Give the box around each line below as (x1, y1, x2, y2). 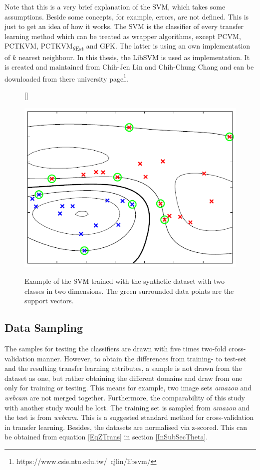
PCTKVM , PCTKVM (4, 41, 73, 51)
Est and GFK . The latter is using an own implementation (75, 41, 251, 53)
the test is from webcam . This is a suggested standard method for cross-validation (4, 412, 254, 422)
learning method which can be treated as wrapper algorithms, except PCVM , (4, 31, 241, 41)
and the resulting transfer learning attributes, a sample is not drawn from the (4, 363, 242, 373)
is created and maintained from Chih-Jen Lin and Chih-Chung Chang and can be (4, 62, 254, 72)
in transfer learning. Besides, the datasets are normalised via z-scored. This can (4, 421, 247, 432)
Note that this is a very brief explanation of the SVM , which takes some (4, 2, 226, 12)
